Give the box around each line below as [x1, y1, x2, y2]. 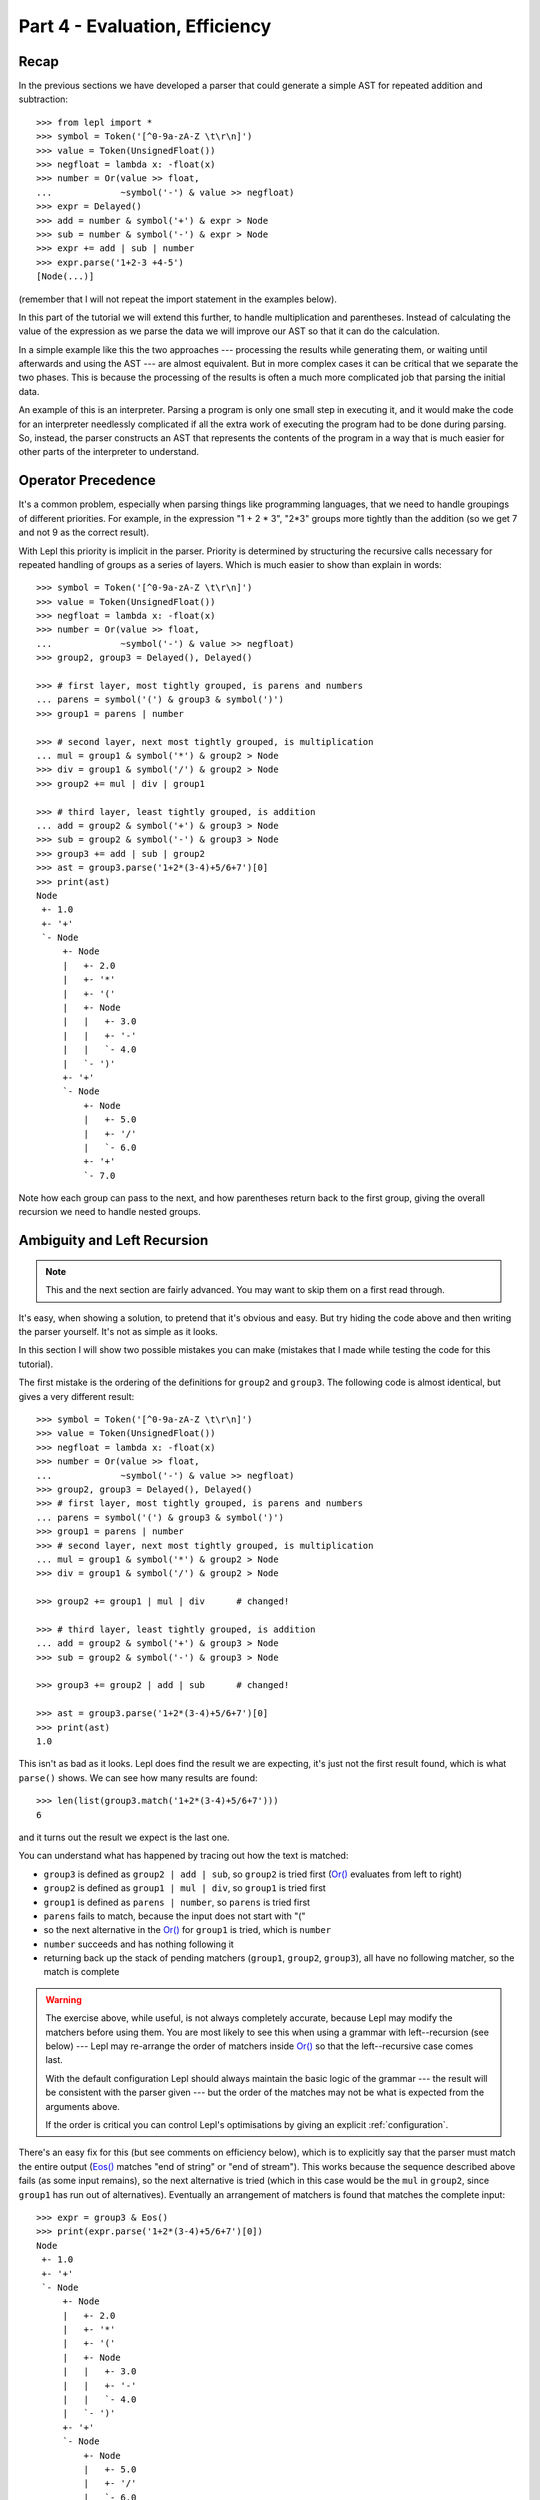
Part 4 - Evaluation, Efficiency [18, 15, 272, 37]
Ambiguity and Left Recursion [18, 1232, 209, 1249]
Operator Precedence [18, 472, 156, 489]
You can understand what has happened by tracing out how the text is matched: [18, 1850, 349, 1862]
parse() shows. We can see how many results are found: [18, 1771, 258, 1784]
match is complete [43, 1966, 120, 1978]
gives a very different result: [18, 1390, 135, 1402]
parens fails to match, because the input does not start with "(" [43, 1910, 306, 1922]
